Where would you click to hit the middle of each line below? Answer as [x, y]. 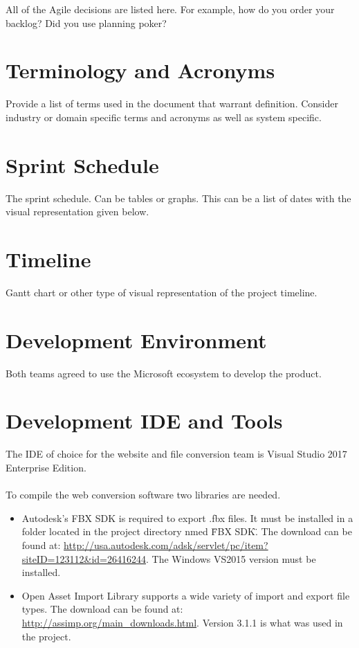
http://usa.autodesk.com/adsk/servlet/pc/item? [166, 544]
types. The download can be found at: [102, 609]
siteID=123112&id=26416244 [84, 558]
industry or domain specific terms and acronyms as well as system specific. [164, 117]
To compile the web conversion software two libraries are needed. [143, 495]
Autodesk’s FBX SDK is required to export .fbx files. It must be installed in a [187, 517]
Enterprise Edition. [46, 467]
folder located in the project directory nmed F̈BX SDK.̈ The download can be [187, 531]
